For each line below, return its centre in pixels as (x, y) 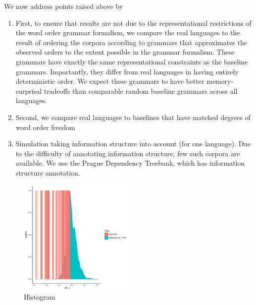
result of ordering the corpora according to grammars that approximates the (131, 42)
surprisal (29, 91)
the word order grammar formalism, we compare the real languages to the (128, 32)
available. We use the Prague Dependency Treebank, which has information (130, 163)
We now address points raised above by (64, 6)
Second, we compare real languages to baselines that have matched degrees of (133, 117)
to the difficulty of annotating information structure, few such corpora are (128, 153)
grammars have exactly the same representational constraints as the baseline (132, 61)
